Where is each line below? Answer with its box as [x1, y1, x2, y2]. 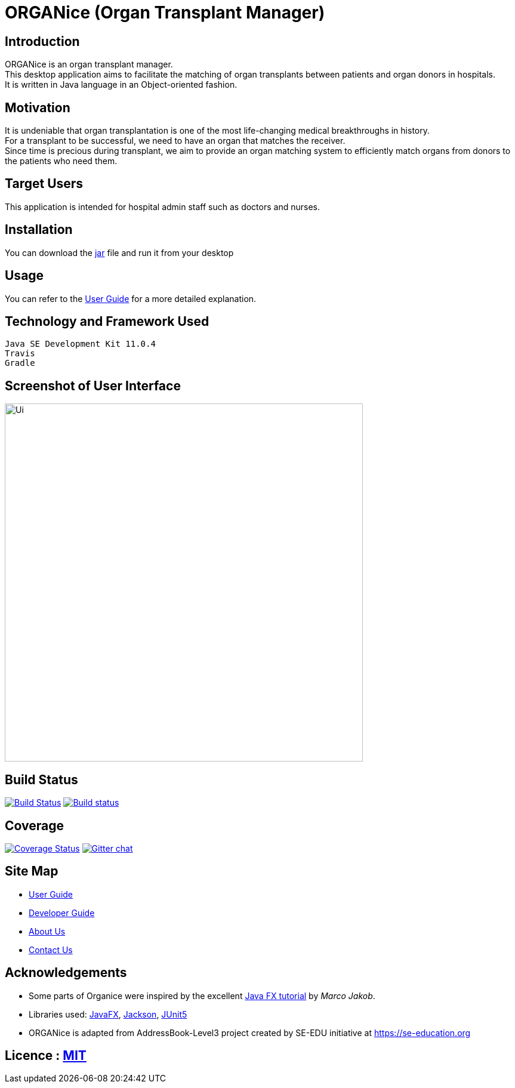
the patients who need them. [5, 156, 118, 167]
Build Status [5, 772, 78, 787]
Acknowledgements [5, 965, 127, 981]
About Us [29, 926, 66, 936]
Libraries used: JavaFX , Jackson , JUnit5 [29, 1009, 187, 1019]
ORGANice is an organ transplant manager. [5, 59, 173, 70]
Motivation [5, 100, 70, 115]
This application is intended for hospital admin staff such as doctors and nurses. [5, 201, 320, 212]
